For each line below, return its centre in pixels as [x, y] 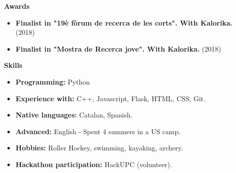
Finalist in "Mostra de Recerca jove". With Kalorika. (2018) [118, 48]
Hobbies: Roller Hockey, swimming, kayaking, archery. [99, 148]
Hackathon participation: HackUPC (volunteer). [94, 164]
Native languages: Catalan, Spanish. [74, 115]
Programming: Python [53, 81]
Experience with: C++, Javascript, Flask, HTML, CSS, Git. [110, 98]
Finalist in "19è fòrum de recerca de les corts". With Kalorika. [124, 22]
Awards [17, 6]
